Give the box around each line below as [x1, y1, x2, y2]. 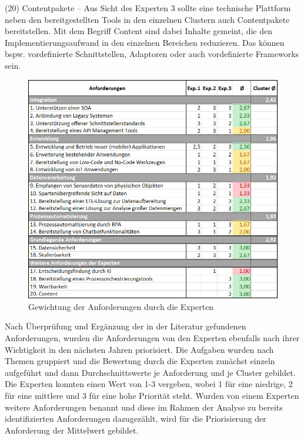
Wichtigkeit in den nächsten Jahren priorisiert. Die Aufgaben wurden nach [5, 343, 274, 355]
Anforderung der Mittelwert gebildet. [5, 424, 139, 436]
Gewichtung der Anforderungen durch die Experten [28, 300, 214, 312]
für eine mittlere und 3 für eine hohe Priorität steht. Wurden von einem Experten [5, 389, 299, 401]
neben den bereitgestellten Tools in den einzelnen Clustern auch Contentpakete [5, 13, 290, 25]
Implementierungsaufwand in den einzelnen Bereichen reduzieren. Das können [5, 36, 285, 48]
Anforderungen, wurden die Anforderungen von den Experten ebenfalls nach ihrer [5, 331, 300, 344]
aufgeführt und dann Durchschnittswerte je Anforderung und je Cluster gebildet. [5, 366, 296, 378]
